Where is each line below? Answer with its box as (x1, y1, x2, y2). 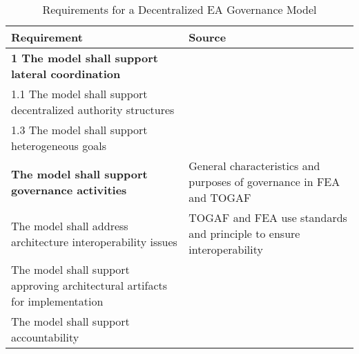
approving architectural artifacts (11, 277, 168, 293)
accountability (11, 329, 79, 345)
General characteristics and (188, 158, 320, 174)
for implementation (11, 293, 104, 309)
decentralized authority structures (11, 102, 175, 118)
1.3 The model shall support (11, 122, 148, 138)
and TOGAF (188, 189, 251, 205)
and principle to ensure (188, 225, 300, 241)
